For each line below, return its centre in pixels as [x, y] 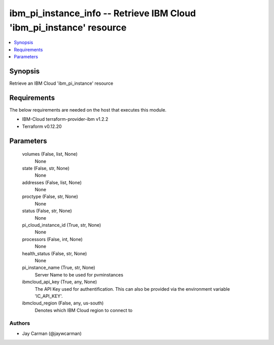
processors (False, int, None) [53, 239]
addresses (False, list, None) [52, 182]
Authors [20, 323]
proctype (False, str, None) [50, 197]
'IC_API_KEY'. [49, 296]
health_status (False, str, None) [55, 253]
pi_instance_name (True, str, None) [59, 268]
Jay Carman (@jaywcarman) [52, 333]
